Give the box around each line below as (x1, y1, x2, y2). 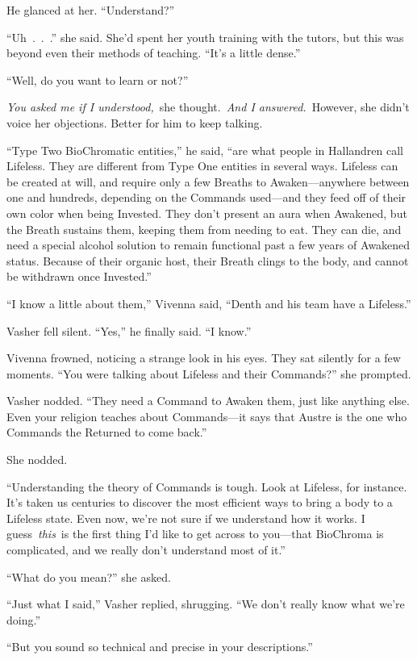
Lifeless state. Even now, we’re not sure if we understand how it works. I (6, 509, 365, 526)
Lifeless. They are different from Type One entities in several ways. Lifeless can (6, 157, 398, 174)
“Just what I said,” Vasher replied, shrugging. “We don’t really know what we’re (6, 595, 405, 612)
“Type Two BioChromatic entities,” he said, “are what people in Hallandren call (6, 141, 403, 158)
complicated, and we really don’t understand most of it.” (6, 541, 286, 558)
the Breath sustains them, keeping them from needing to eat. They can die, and (6, 220, 402, 237)
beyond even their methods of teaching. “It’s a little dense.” (6, 44, 301, 61)
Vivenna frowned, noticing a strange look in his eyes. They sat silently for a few (6, 349, 401, 366)
